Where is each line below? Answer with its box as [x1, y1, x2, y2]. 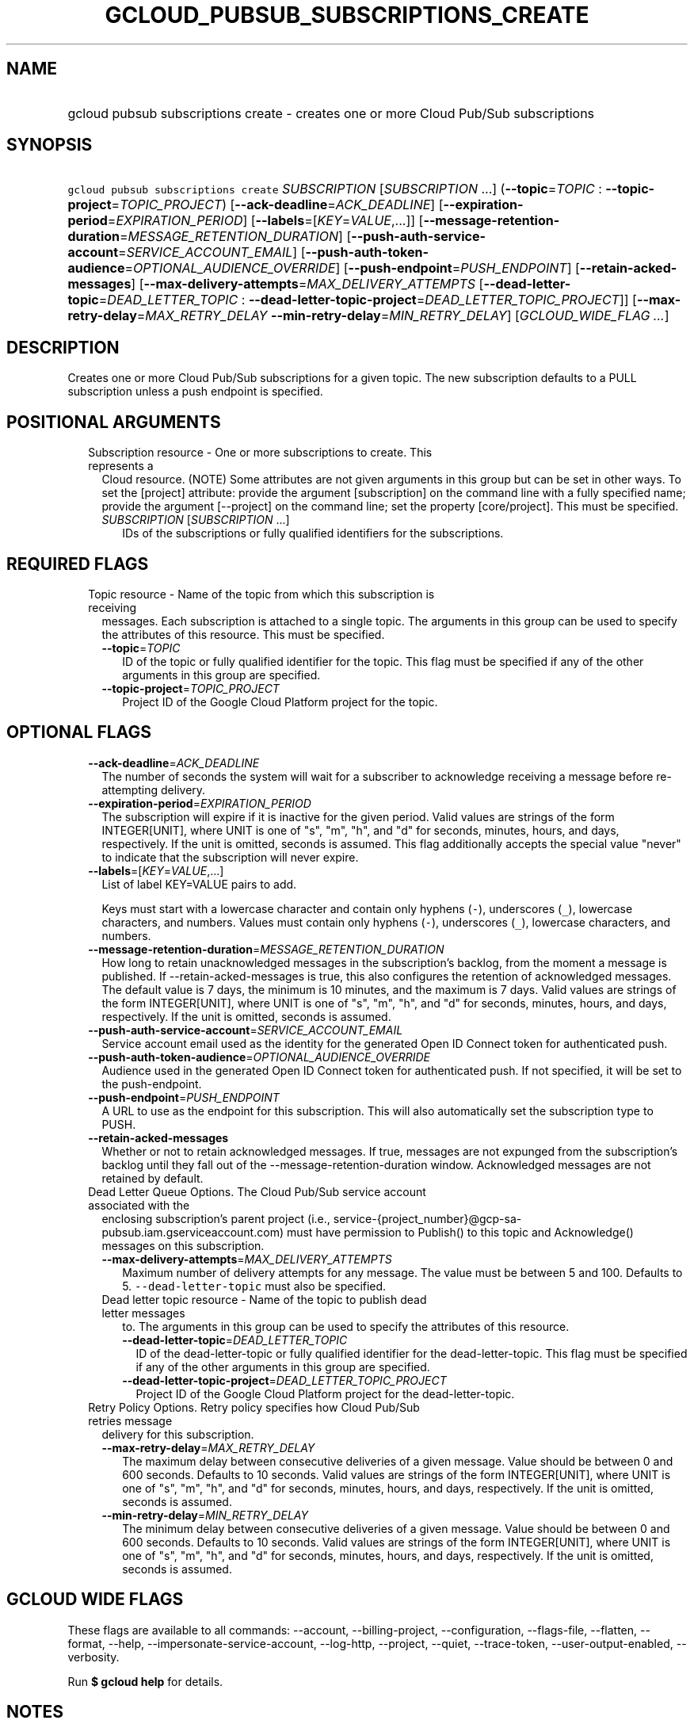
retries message [88, 1413, 173, 1428]
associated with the [88, 1198, 190, 1212]
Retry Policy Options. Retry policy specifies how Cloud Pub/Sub [88, 1400, 420, 1414]
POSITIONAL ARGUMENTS [6, 411, 221, 432]
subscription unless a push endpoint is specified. [67, 384, 323, 399]
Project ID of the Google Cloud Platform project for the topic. [122, 694, 438, 709]
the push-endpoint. [101, 1076, 202, 1091]
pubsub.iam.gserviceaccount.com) [101, 1225, 284, 1239]
